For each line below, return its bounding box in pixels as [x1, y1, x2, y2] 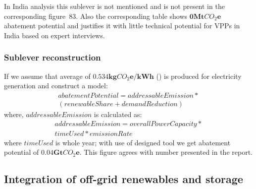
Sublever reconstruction [4, 51, 101, 63]
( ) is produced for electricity [156, 70, 242, 81]
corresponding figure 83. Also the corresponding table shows [4, 10, 188, 21]
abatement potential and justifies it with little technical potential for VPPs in [4, 20, 240, 31]
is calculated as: [94, 109, 142, 119]
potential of [4, 147, 39, 157]
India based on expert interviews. [4, 30, 105, 40]
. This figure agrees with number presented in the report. [79, 147, 253, 157]
